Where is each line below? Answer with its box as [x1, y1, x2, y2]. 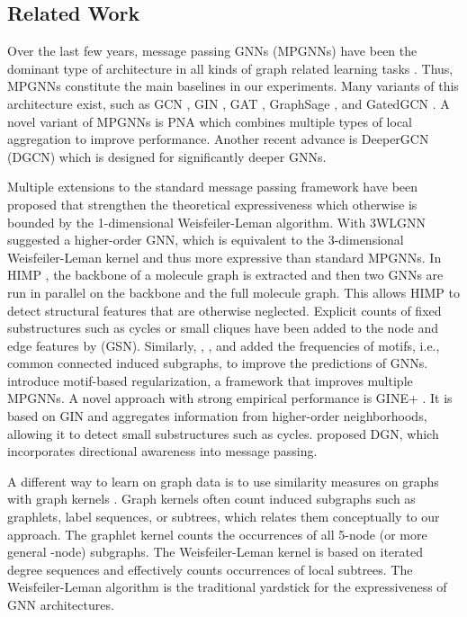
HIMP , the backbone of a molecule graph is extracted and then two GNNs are [7, 265, 444, 284]
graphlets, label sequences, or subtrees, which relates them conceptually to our [7, 507, 440, 526]
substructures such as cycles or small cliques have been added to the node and [7, 318, 439, 337]
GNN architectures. [7, 595, 114, 614]
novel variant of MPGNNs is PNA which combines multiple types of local [7, 112, 412, 130]
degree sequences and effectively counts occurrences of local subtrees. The [7, 559, 413, 578]
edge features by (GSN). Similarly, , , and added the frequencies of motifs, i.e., [7, 335, 440, 354]
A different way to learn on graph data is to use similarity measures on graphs [7, 471, 439, 490]
